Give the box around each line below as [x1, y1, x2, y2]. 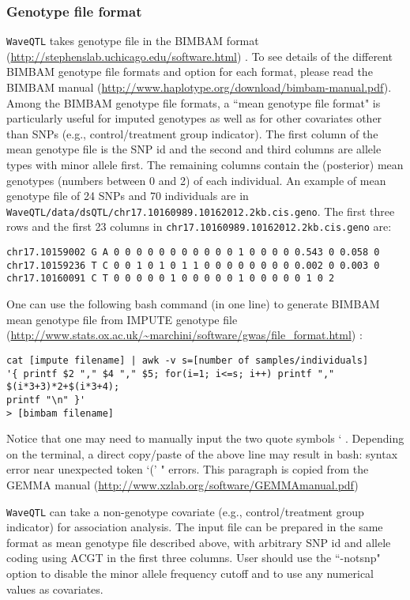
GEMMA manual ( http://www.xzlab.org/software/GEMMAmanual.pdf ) [6, 476, 359, 492]
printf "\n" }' [6, 394, 86, 406]
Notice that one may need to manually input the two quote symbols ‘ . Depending [6, 430, 404, 447]
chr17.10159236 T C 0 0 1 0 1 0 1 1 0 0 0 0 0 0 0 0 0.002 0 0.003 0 [6, 259, 380, 271]
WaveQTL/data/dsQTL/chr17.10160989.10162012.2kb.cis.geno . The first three [6, 202, 395, 219]
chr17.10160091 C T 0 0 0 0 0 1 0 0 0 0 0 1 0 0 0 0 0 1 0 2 [6, 273, 335, 285]
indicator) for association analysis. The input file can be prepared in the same [6, 519, 383, 535]
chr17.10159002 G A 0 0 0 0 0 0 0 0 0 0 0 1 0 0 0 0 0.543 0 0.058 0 [6, 247, 380, 258]
